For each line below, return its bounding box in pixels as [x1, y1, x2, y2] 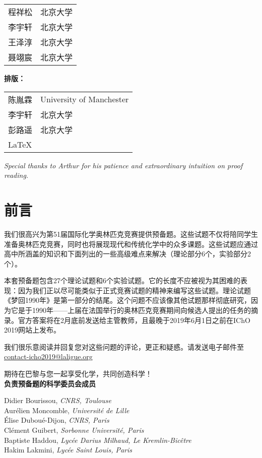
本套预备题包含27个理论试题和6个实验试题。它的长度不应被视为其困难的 [4, 275, 240, 286]
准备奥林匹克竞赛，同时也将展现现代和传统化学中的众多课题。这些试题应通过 [4, 238, 258, 249]
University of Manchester [40, 93, 129, 105]
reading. [4, 170, 29, 180]
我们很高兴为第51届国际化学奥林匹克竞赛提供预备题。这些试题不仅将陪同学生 [4, 228, 258, 239]
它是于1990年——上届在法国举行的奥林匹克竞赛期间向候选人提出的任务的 [11, 305, 251, 315]
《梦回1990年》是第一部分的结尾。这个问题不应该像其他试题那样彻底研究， [4, 295, 251, 305]
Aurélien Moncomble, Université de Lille [4, 405, 129, 415]
